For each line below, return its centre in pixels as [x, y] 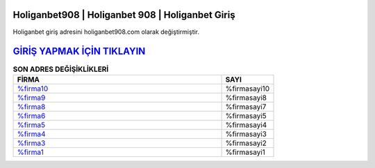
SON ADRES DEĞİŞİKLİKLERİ [61, 69]
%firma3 [31, 143]
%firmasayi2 [246, 143]
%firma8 [31, 106]
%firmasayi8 [246, 97]
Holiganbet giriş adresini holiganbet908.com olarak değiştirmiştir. [106, 32]
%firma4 [31, 133]
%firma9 [31, 97]
